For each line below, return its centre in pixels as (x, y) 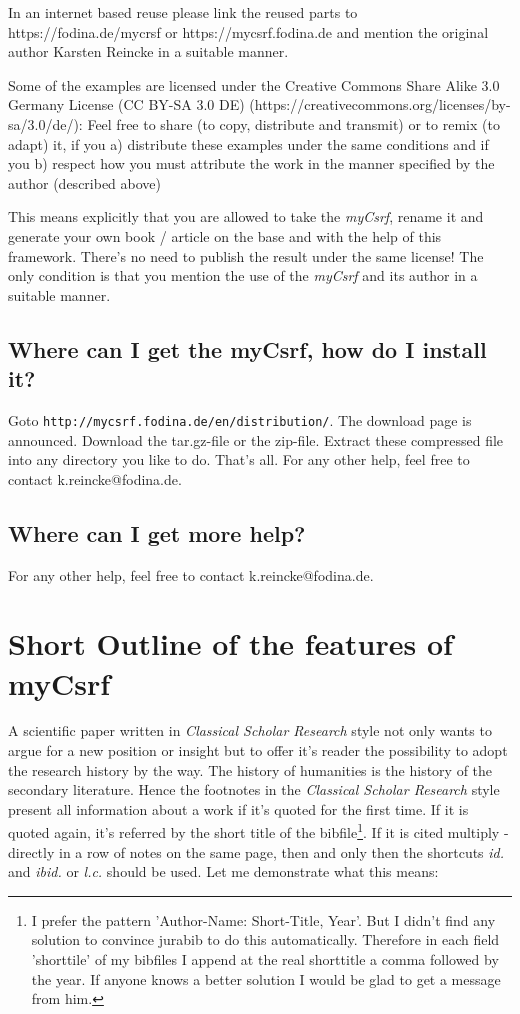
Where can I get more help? (157, 532)
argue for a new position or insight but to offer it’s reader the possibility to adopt (258, 750)
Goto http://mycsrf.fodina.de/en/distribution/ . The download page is (240, 419)
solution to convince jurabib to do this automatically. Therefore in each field (265, 939)
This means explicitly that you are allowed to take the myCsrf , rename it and (246, 216)
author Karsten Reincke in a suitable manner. (148, 51)
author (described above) (85, 182)
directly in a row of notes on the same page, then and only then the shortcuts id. (256, 851)
